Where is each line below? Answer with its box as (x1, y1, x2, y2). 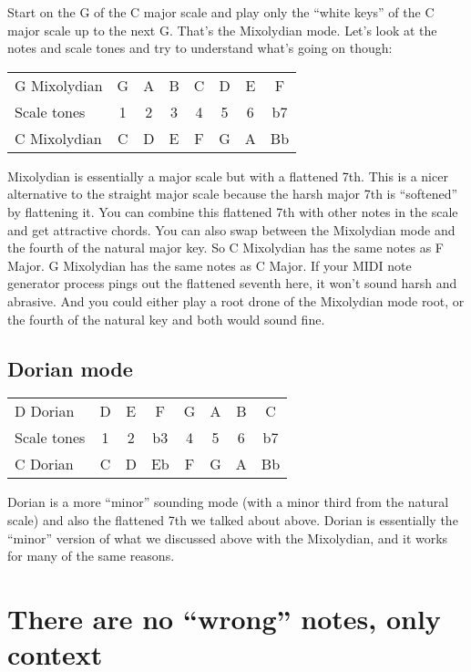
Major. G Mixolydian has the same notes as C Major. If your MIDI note (7, 255, 412, 274)
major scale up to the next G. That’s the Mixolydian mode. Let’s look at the (7, 20, 437, 39)
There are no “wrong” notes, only (7, 599, 441, 636)
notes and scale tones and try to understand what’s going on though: (7, 38, 393, 57)
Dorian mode (7, 354, 133, 382)
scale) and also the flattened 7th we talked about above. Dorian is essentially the (7, 510, 458, 529)
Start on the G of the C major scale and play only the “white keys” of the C (7, 3, 435, 21)
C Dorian (15, 453, 74, 475)
